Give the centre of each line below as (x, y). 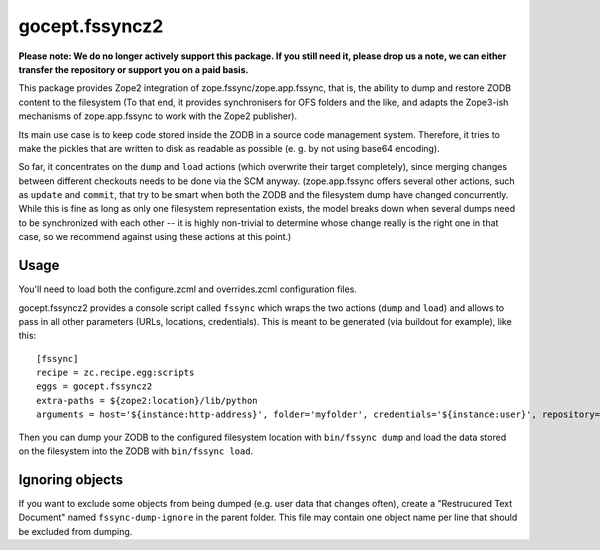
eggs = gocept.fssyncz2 (94, 386)
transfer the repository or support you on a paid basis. (133, 69)
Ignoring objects (71, 479)
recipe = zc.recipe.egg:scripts (115, 373)
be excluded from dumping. (75, 531)
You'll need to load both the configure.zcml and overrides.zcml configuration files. (187, 289)
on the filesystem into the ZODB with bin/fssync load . (136, 451)
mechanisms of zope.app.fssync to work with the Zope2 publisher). (158, 116)
